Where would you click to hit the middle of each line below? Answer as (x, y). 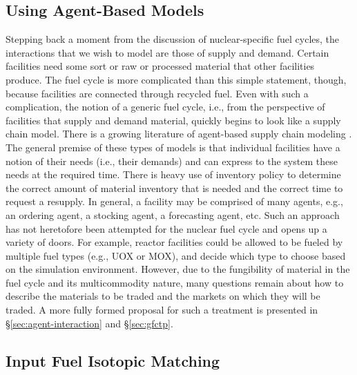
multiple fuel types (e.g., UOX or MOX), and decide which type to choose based (176, 255)
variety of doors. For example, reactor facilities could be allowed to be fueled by (174, 242)
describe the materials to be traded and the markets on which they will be (163, 296)
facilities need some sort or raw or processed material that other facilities (160, 66)
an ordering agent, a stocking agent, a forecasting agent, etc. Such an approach (173, 214)
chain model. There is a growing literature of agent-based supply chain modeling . (179, 134)
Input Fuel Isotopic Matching (113, 360)
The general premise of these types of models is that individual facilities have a (173, 147)
